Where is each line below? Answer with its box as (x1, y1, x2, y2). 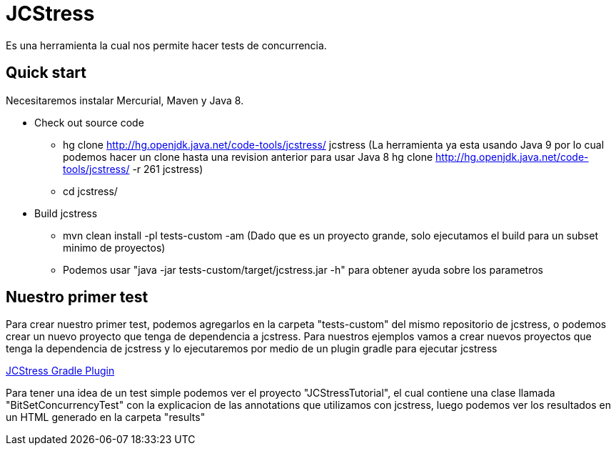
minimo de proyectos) (63, 241, 166, 254)
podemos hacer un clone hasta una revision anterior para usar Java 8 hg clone (63, 150, 433, 163)
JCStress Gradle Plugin (6, 365, 115, 377)
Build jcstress (34, 207, 98, 219)
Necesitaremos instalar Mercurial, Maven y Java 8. (6, 94, 244, 106)
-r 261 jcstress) (132, 162, 203, 175)
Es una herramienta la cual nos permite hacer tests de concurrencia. (6, 39, 327, 51)
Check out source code (34, 116, 144, 129)
